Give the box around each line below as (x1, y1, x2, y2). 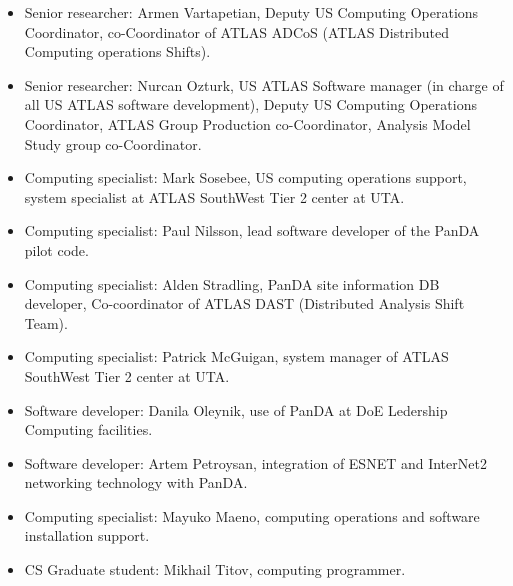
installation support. (24, 525, 150, 546)
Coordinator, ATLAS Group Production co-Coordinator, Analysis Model (24, 113, 471, 134)
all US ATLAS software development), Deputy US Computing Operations (24, 94, 477, 115)
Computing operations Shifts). (24, 41, 211, 62)
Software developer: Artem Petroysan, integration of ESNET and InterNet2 (24, 452, 487, 473)
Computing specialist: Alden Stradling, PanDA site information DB (24, 273, 440, 294)
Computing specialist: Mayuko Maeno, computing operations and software (24, 505, 480, 526)
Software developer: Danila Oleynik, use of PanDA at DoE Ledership (24, 399, 448, 420)
